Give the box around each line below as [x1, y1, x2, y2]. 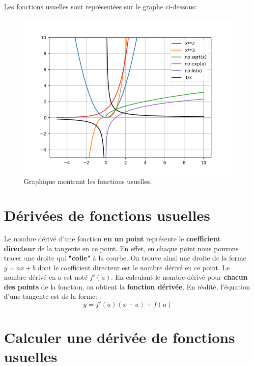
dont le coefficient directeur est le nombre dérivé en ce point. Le [37, 262, 230, 272]
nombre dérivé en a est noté [4, 272, 88, 282]
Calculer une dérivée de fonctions [4, 327, 235, 347]
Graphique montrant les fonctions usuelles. [24, 176, 152, 186]
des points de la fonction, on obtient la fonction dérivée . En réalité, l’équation [4, 281, 250, 291]
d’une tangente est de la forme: [4, 291, 97, 301]
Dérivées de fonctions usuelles [4, 205, 210, 225]
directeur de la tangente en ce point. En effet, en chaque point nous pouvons [4, 243, 239, 253]
